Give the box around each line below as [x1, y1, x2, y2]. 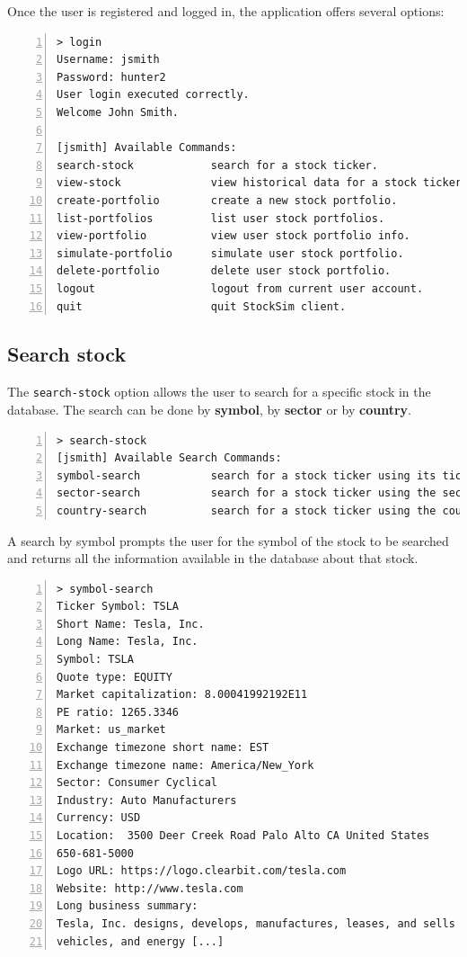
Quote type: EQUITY [57, 670, 172, 684]
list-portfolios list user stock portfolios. [57, 211, 385, 225]
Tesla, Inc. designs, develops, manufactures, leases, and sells [57, 917, 455, 930]
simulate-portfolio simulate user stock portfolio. [57, 246, 404, 260]
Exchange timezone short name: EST [57, 741, 269, 755]
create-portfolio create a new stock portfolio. [57, 193, 398, 207]
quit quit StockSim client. [57, 300, 347, 313]
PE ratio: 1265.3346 [57, 705, 180, 719]
